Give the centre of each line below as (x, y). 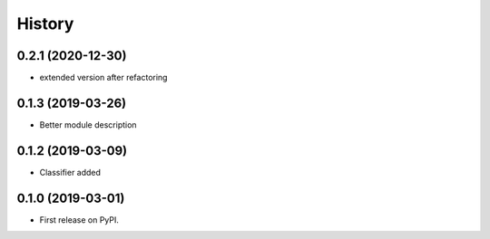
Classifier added (70, 172)
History (45, 24)
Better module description (88, 124)
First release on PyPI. (79, 220)
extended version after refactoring (103, 78)
